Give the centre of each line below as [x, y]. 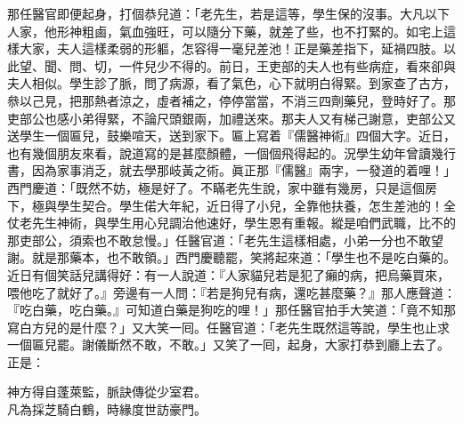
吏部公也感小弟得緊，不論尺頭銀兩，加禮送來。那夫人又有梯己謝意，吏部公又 [231, 118]
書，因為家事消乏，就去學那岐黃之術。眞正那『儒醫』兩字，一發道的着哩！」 [231, 170]
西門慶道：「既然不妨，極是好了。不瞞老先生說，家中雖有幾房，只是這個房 [222, 187]
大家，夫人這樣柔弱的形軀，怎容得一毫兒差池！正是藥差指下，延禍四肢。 [231, 48]
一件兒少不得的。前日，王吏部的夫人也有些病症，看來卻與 [287, 65]
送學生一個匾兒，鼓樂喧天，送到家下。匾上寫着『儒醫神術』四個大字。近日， [231, 136]
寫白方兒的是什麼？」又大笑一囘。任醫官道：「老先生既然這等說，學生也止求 [228, 327]
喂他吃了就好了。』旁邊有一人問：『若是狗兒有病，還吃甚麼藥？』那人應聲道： [231, 292]
